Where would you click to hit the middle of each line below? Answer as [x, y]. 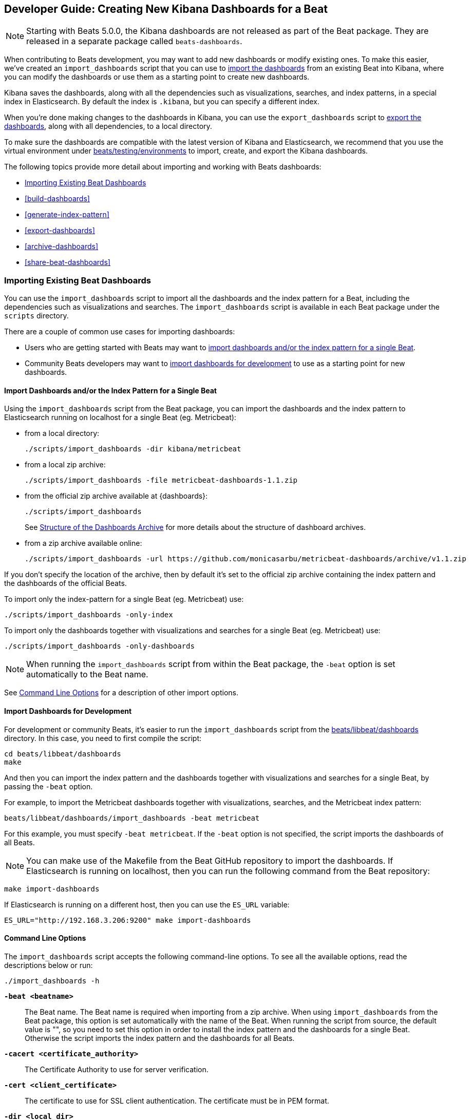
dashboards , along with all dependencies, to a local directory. [108, 126]
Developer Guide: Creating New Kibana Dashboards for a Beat [166, 9]
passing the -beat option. [49, 786]
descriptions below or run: [49, 965]
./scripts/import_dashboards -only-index [89, 615]
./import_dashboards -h [52, 981]
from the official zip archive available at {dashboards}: [116, 496]
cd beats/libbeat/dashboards [63, 754]
